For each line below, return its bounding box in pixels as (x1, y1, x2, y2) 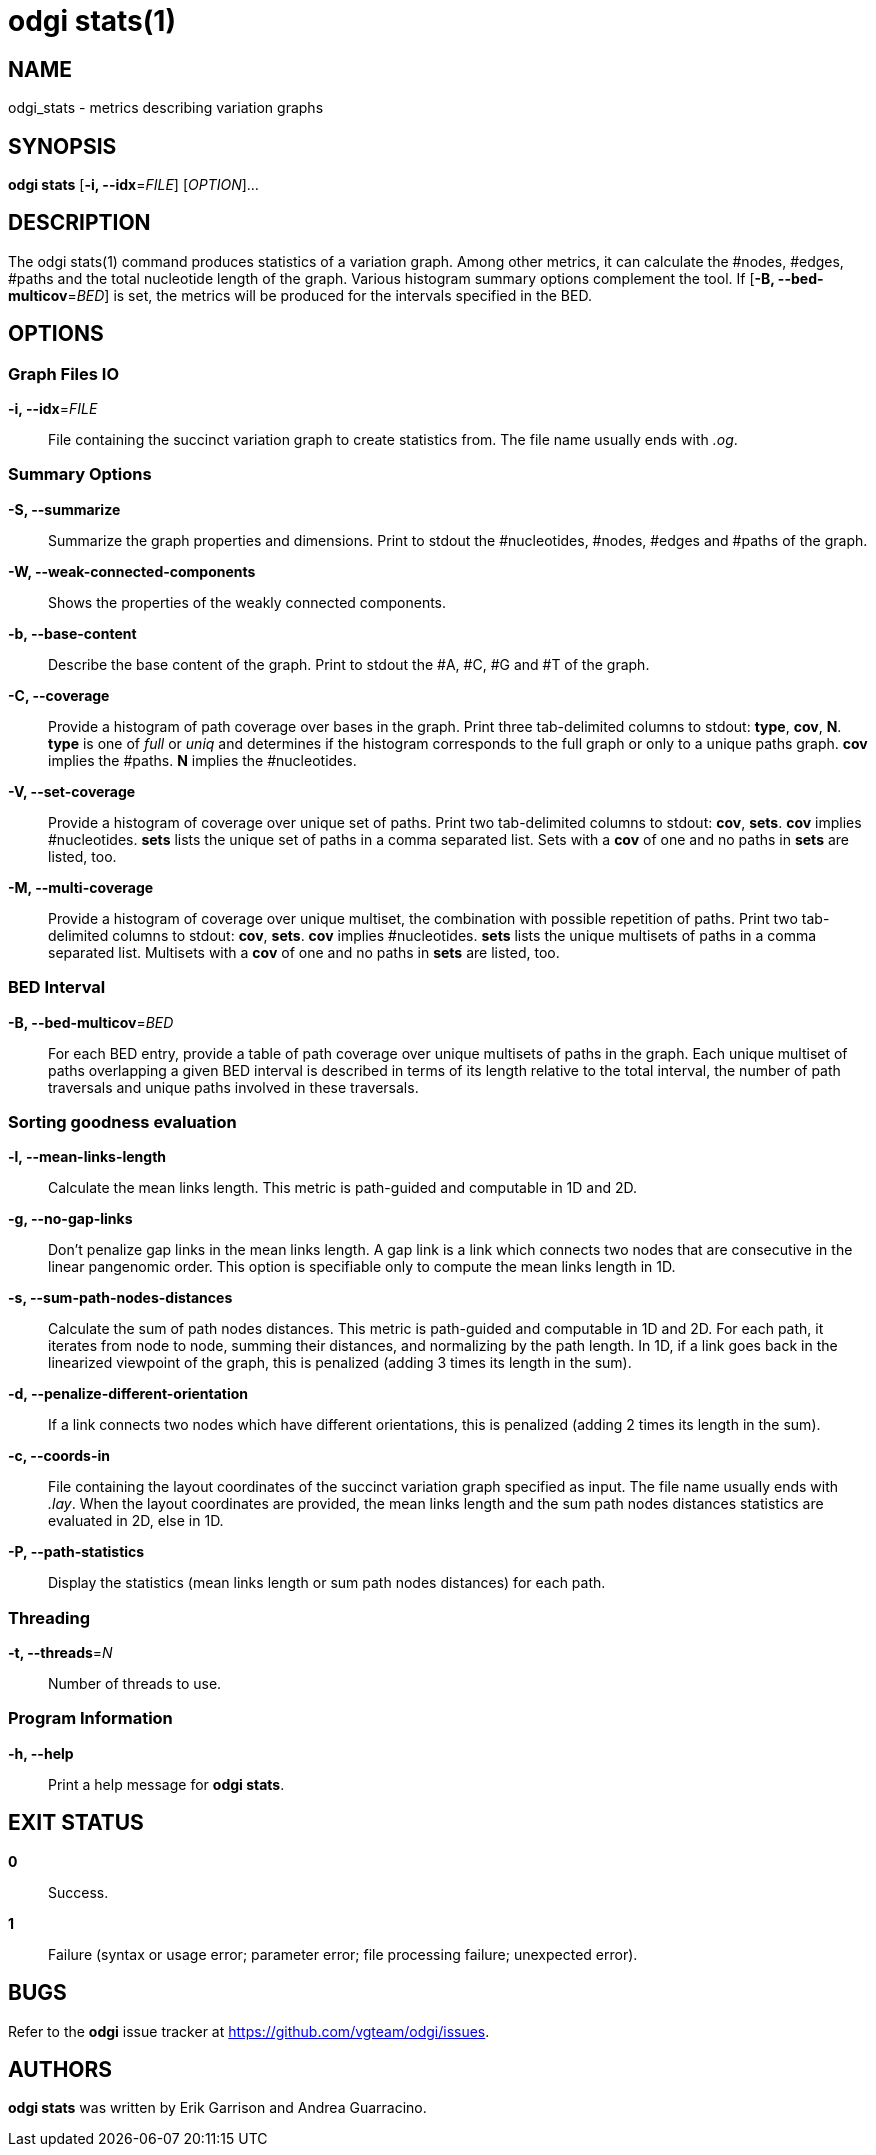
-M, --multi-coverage (8, 878, 154, 896)
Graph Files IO (8, 363, 120, 384)
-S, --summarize (8, 500, 121, 518)
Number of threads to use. (48, 1675, 222, 1693)
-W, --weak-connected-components (8, 562, 256, 580)
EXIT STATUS (8, 1810, 144, 1836)
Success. (48, 1883, 109, 1901)
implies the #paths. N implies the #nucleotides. (48, 751, 357, 769)
